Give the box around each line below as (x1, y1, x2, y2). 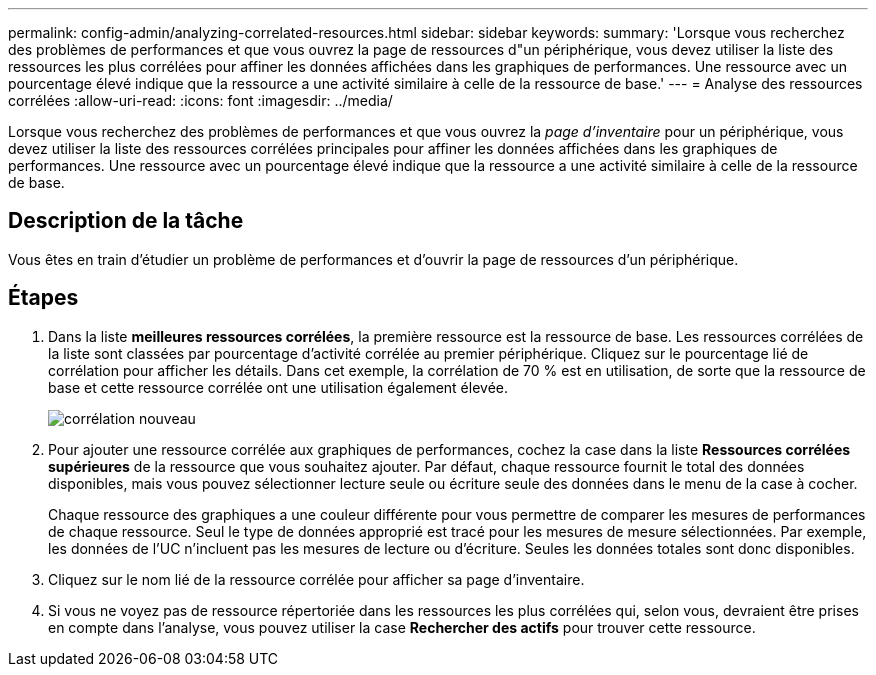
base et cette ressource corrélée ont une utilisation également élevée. (48, 378, 509, 396)
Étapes (8, 285, 79, 311)
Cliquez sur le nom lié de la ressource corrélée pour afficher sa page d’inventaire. (48, 570, 585, 588)
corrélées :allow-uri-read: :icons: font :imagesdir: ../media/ (8, 92, 393, 109)
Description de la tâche (8, 208, 244, 234)
